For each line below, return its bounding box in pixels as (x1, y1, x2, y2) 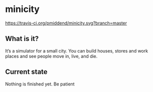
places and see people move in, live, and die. (5, 53, 98, 59)
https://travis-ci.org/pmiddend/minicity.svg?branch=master (5, 20, 127, 26)
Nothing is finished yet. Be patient (5, 81, 75, 87)
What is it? (5, 34, 39, 43)
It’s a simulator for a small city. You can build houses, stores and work (5, 47, 149, 53)
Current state (5, 67, 48, 76)
